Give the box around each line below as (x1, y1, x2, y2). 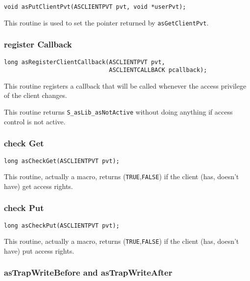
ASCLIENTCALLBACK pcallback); (109, 67, 207, 74)
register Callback (4, 38, 72, 50)
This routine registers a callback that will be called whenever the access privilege (4, 80, 247, 91)
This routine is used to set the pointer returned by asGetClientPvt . (4, 17, 209, 27)
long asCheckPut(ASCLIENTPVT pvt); (4, 222, 120, 229)
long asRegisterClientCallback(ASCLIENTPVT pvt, (4, 58, 165, 66)
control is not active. (4, 116, 66, 126)
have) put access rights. (4, 245, 74, 256)
